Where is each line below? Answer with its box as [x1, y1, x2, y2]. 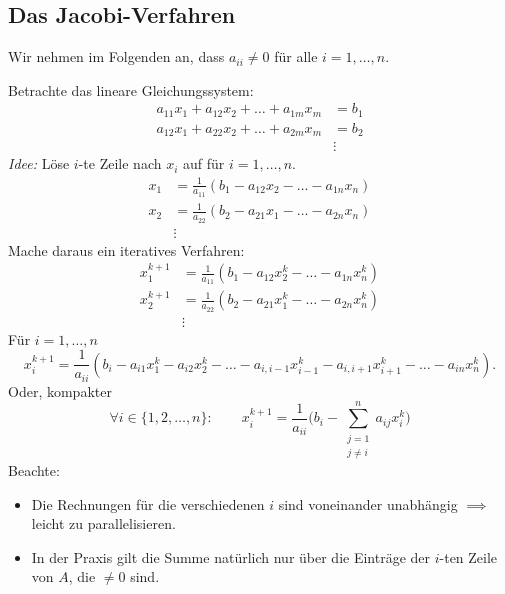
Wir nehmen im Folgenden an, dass [8, 46, 225, 67]
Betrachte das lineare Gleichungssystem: [8, 79, 254, 100]
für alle [274, 46, 318, 67]
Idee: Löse [8, 153, 70, 174]
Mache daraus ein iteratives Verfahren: [8, 239, 245, 260]
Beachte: [8, 460, 60, 480]
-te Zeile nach [78, 153, 162, 174]
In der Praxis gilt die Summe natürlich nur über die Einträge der [31, 546, 431, 567]
